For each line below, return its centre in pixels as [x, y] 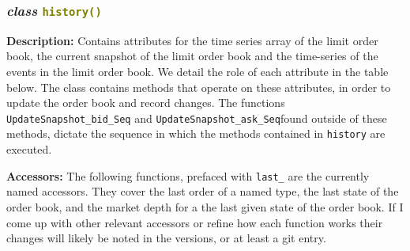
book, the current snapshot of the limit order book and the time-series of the [192, 56]
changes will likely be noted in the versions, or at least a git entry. [166, 238]
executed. [29, 149]
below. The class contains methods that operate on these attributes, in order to [199, 87]
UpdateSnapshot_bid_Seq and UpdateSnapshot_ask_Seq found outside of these [197, 118]
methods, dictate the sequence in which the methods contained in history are [196, 133]
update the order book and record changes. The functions [146, 103]
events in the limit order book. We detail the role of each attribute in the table [197, 71]
